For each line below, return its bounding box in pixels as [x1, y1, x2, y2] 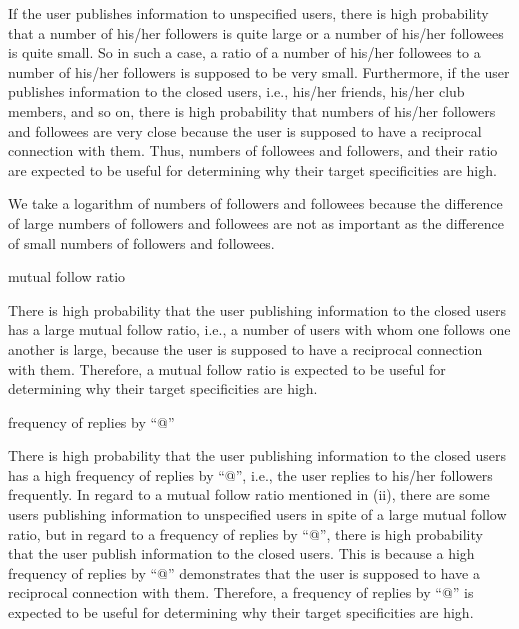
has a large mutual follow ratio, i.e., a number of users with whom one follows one [8, 319, 511, 340]
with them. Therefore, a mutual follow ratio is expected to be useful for [8, 358, 446, 379]
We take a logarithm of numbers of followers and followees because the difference [8, 193, 503, 214]
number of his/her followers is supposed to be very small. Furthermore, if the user [8, 61, 510, 82]
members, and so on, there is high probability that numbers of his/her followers [8, 100, 496, 121]
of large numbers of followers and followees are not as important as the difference [8, 212, 505, 233]
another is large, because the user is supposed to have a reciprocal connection [8, 338, 483, 359]
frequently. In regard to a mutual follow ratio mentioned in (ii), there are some [8, 484, 490, 505]
